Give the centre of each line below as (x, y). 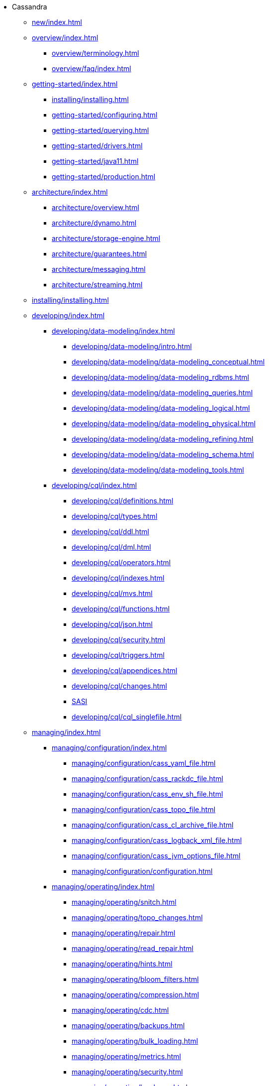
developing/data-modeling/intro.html (132, 346)
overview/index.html (65, 38)
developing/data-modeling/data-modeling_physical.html (164, 423)
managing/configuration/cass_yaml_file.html (144, 763)
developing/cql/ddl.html (110, 532)
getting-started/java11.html (95, 161)
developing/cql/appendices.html (125, 670)
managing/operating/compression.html (135, 995)
